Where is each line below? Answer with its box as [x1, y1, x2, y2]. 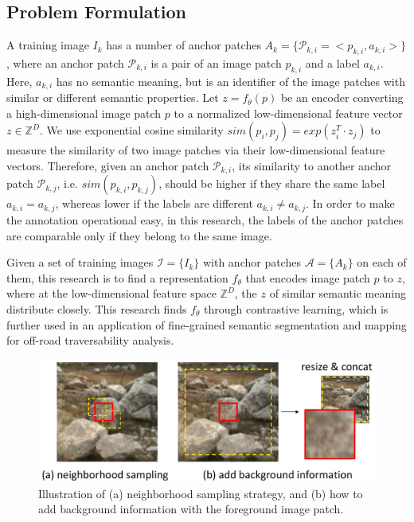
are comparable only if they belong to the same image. [6, 227, 272, 243]
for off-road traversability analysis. [6, 332, 174, 349]
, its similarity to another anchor [232, 158, 391, 174]
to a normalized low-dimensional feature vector [174, 104, 403, 121]
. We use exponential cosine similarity [39, 122, 224, 138]
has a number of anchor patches [106, 37, 261, 53]
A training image [6, 37, 89, 53]
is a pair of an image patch [150, 55, 282, 71]
